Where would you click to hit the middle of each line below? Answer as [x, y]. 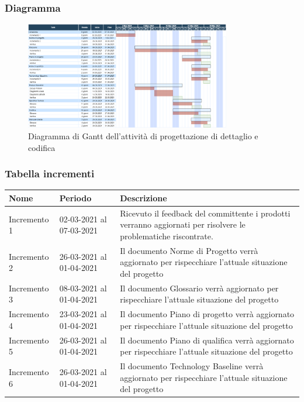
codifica [42, 147]
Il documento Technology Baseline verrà [192, 366]
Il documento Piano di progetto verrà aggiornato [207, 314]
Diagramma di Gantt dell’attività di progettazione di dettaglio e [143, 136]
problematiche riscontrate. [167, 236]
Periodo [75, 197]
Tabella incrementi [50, 173]
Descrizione [144, 197]
